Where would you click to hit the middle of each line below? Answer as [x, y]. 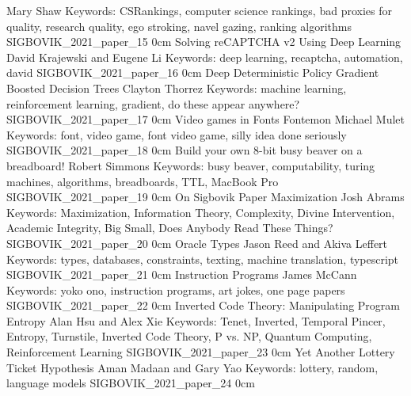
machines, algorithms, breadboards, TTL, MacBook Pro [143, 181]
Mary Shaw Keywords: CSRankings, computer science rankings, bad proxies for [199, 10]
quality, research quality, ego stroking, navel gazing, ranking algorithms [179, 26]
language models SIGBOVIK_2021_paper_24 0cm [131, 383]
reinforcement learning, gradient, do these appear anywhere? [153, 103]
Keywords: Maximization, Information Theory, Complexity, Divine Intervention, [201, 212]
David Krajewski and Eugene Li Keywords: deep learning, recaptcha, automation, [205, 57]
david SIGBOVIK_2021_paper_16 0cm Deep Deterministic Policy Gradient [193, 72]
